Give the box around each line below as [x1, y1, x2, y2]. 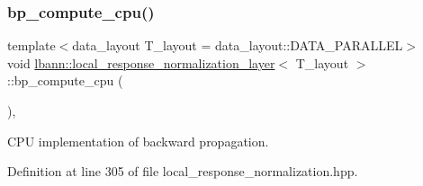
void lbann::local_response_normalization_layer [7, 53, 275, 72]
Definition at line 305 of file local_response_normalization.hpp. [7, 162, 358, 181]
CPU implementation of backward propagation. [7, 131, 269, 150]
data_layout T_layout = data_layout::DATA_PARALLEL [72, 36, 403, 55]
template [7, 36, 56, 55]
